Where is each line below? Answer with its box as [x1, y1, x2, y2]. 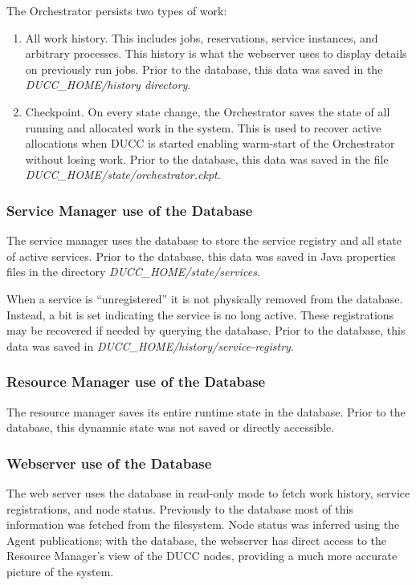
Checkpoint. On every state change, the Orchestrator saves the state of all [25, 103, 390, 120]
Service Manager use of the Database [6, 200, 253, 220]
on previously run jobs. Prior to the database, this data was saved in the [25, 60, 383, 77]
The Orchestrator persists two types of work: [6, 2, 227, 18]
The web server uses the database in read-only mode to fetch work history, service [6, 484, 410, 501]
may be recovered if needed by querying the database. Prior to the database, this [6, 322, 406, 339]
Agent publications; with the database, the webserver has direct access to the [6, 531, 387, 548]
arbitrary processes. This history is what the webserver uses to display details [25, 45, 407, 62]
